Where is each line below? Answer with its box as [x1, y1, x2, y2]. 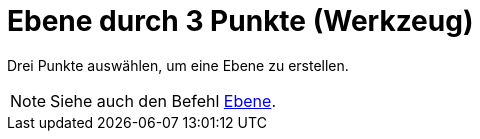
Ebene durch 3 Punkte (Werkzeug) [7, 4, 474, 38]
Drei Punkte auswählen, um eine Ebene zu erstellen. [7, 56, 349, 74]
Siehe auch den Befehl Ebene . [50, 90, 276, 111]
